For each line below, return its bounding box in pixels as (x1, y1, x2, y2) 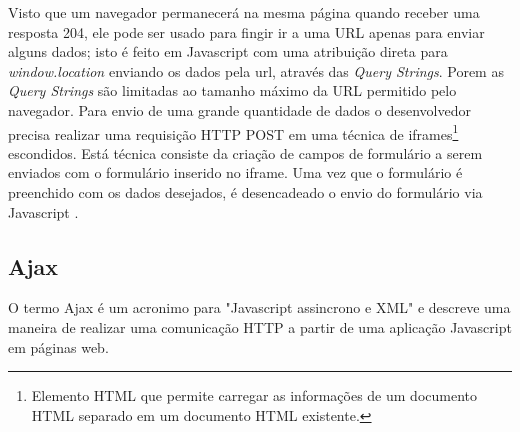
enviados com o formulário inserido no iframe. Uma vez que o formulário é (8, 162, 463, 183)
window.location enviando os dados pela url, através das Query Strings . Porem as (8, 60, 504, 81)
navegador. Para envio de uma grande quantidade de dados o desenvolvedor (8, 99, 471, 120)
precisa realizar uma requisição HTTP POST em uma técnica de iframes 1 (8, 120, 459, 144)
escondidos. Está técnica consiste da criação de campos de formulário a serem (8, 142, 483, 163)
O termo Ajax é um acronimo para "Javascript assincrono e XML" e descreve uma (8, 297, 511, 318)
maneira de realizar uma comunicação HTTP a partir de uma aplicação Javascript (8, 316, 512, 337)
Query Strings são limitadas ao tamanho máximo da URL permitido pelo (8, 80, 457, 101)
